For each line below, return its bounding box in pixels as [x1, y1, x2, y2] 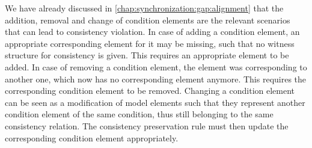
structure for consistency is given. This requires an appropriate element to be [5, 49, 289, 61]
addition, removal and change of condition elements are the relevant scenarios [5, 13, 290, 26]
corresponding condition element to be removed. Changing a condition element [5, 84, 295, 97]
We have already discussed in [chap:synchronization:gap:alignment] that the [5, 2, 284, 14]
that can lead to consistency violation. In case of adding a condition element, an [5, 25, 300, 38]
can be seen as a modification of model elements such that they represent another [5, 96, 305, 108]
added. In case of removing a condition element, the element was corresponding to [5, 60, 307, 73]
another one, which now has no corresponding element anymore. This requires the [5, 72, 307, 85]
